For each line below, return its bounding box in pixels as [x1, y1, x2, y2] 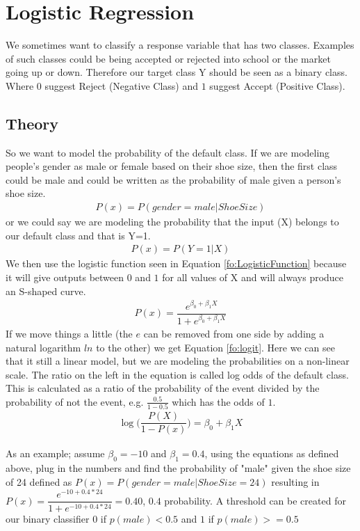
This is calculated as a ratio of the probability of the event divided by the [6, 381, 320, 395]
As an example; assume [6, 446, 105, 461]
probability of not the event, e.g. [6, 394, 144, 409]
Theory [6, 112, 59, 134]
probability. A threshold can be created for [164, 493, 346, 507]
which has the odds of [172, 394, 265, 409]
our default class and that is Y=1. [6, 228, 151, 242]
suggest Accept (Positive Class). [209, 78, 345, 93]
